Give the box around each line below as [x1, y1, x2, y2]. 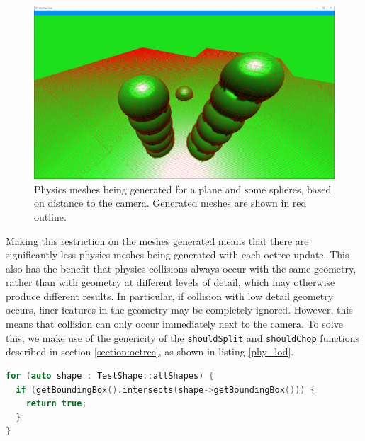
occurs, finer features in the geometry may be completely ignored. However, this [6, 302, 353, 317]
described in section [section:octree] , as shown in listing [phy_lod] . [6, 344, 294, 359]
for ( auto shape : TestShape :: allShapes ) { [6, 370, 214, 381]
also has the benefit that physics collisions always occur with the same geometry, [6, 260, 356, 275]
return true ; [26, 399, 87, 409]
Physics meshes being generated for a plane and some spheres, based [34, 181, 332, 196]
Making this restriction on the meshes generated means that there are [6, 233, 309, 248]
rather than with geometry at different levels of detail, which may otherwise [6, 275, 335, 290]
